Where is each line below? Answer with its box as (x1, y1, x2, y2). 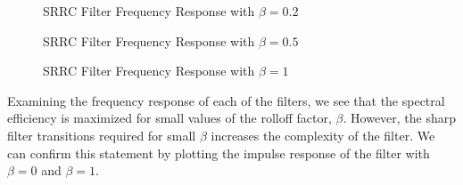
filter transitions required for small (7, 125, 196, 144)
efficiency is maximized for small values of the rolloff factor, (7, 109, 332, 127)
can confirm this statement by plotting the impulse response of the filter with (7, 143, 430, 162)
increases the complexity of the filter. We (211, 125, 435, 144)
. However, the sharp (343, 109, 457, 127)
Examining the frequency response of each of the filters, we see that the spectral (7, 91, 445, 109)
